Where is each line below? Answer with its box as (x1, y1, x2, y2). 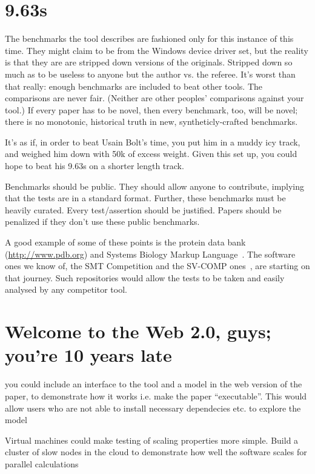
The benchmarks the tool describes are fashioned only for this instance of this (5, 32, 294, 45)
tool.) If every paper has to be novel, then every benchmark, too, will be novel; (5, 103, 298, 116)
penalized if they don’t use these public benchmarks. (5, 215, 200, 228)
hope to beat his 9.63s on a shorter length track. (5, 159, 184, 172)
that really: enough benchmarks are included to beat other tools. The (5, 79, 262, 92)
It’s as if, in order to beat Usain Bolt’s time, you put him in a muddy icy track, (5, 135, 300, 148)
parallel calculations (5, 457, 79, 470)
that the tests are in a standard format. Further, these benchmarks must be (5, 192, 286, 204)
